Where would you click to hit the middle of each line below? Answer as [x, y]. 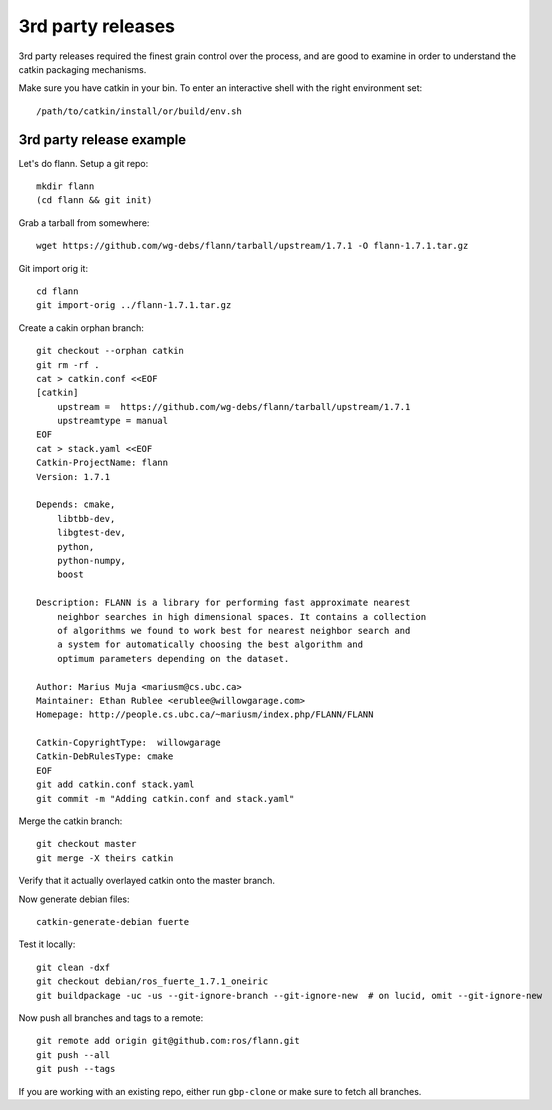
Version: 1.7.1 [73, 476]
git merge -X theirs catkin [105, 858]
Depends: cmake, [76, 504]
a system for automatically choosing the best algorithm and [210, 644]
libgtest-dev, [91, 533]
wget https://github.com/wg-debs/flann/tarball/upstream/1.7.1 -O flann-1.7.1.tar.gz [252, 246]
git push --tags [76, 1069]
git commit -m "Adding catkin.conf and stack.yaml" [165, 798]
